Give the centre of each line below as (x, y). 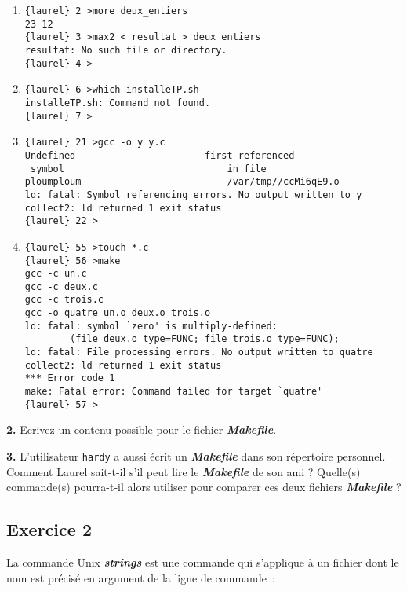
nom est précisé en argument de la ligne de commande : (141, 577)
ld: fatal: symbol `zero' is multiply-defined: (151, 326)
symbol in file (148, 169)
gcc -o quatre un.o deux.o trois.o (118, 313)
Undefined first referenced (160, 155)
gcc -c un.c (56, 274)
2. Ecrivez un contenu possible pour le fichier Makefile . (142, 429)
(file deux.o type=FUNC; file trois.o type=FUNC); (205, 339)
